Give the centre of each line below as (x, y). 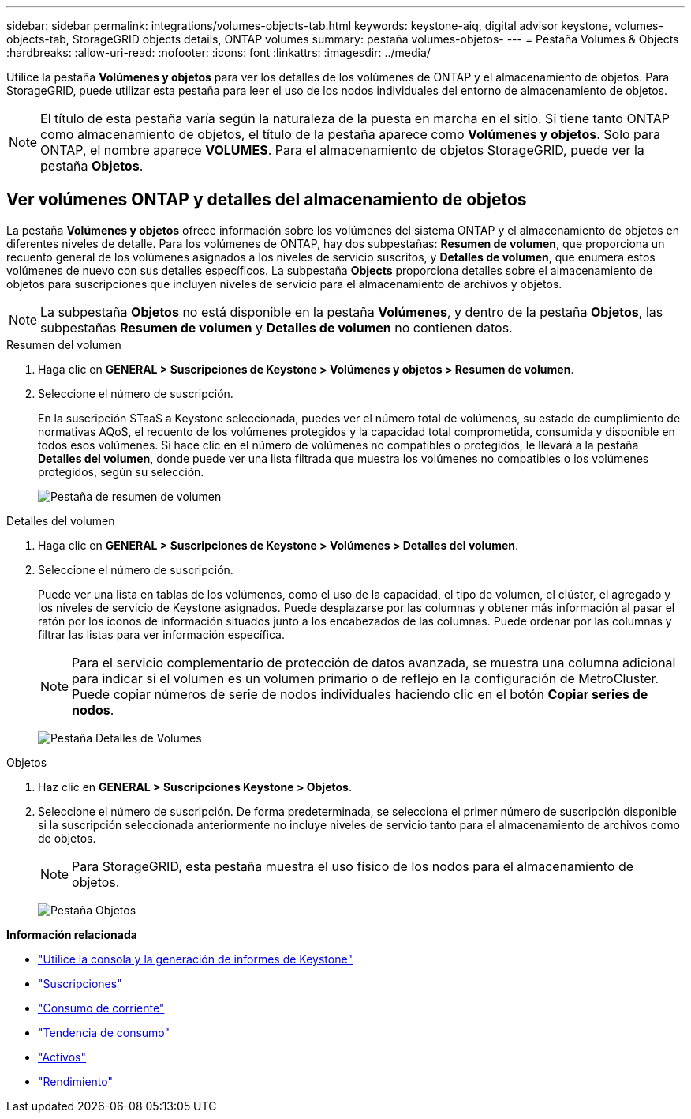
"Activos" (62, 1057)
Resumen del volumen (64, 344)
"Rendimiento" (75, 1081)
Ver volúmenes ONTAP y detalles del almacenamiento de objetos (267, 200)
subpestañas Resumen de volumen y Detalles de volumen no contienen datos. (276, 327)
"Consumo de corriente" (101, 1008)
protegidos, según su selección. (121, 471)
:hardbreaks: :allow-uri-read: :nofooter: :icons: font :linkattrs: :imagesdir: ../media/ (219, 53)
